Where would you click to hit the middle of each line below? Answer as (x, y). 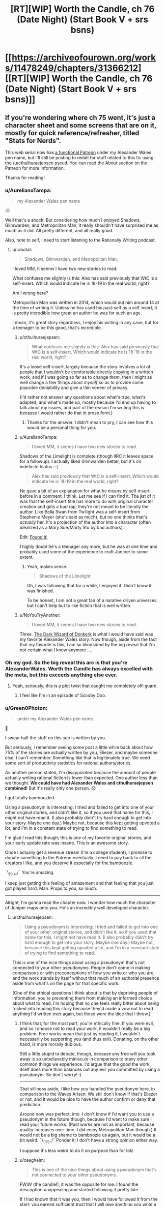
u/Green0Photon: (26, 708)
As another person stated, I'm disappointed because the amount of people (81, 772)
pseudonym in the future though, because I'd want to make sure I (86, 1119)
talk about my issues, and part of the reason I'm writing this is (82, 408)
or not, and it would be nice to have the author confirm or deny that (87, 1099)
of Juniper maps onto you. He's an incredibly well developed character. (77, 907)
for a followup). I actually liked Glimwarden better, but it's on (80, 461)
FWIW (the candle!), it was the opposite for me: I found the (79, 1184)
